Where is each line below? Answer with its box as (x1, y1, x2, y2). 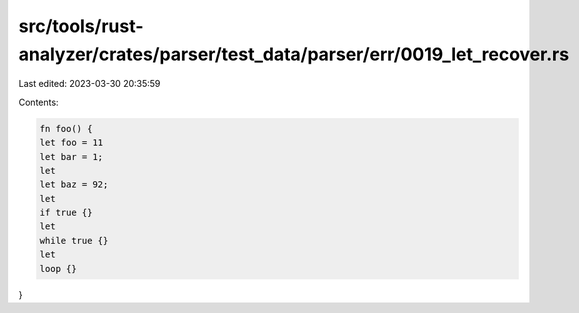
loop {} (39, 263, 77, 274)
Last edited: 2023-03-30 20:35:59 (18, 78, 161, 90)
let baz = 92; (39, 179, 109, 190)
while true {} (39, 235, 109, 246)
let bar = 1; (39, 151, 104, 162)
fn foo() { (39, 123, 93, 134)
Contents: (18, 96, 59, 108)
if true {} (39, 207, 93, 219)
